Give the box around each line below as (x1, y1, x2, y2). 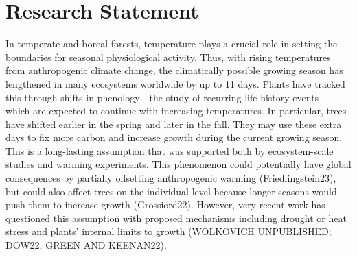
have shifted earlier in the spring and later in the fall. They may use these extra (5, 117, 342, 131)
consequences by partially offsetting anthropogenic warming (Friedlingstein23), (5, 171, 336, 185)
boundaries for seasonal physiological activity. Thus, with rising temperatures (5, 49, 331, 64)
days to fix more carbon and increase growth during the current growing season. (5, 130, 343, 145)
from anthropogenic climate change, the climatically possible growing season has (5, 63, 343, 77)
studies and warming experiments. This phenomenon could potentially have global (5, 157, 352, 171)
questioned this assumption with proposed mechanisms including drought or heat (5, 210, 347, 225)
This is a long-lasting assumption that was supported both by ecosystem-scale (5, 143, 334, 158)
